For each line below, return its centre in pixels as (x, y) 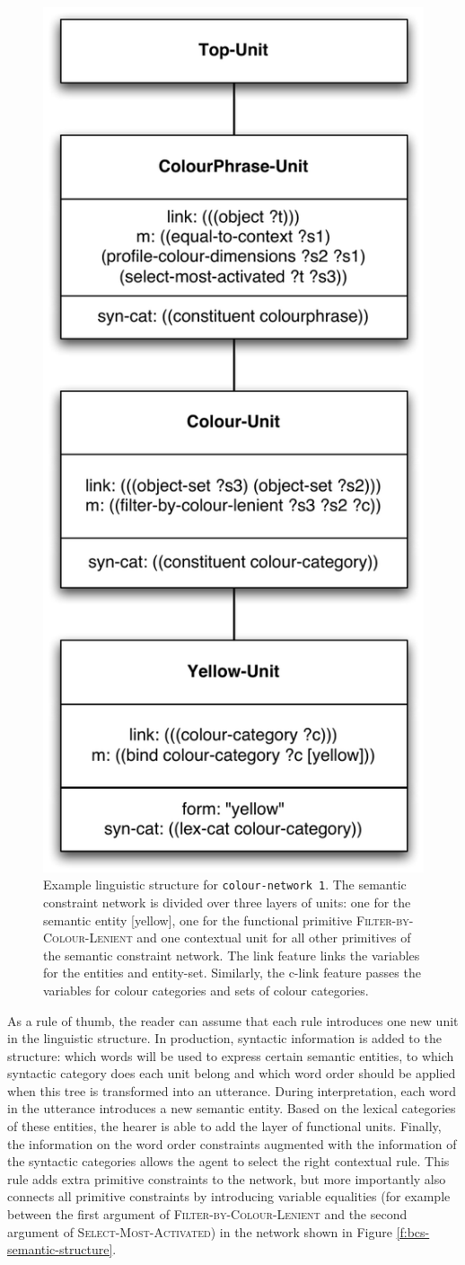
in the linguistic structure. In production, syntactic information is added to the (224, 1038)
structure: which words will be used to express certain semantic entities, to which (231, 1055)
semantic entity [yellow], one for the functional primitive (198, 920)
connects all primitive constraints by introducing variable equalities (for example (229, 1196)
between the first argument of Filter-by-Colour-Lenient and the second (207, 1214)
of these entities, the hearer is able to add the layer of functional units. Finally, (224, 1126)
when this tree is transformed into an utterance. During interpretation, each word (232, 1090)
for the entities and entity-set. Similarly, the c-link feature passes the (232, 973)
